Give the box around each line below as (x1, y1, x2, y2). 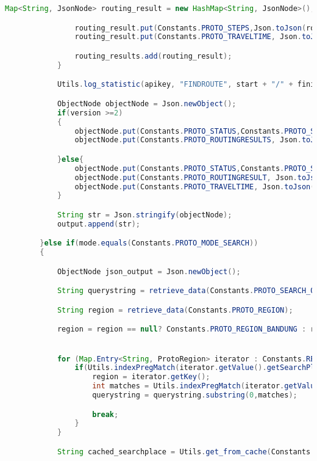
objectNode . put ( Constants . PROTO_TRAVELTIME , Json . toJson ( (74, 182, 315, 191)
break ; (92, 410, 119, 419)
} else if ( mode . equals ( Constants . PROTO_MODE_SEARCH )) (40, 239, 258, 248)
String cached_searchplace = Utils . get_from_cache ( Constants (57, 447, 311, 456)
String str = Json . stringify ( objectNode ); (57, 210, 232, 219)
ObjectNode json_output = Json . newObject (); (57, 267, 241, 276)
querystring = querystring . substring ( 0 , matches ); (92, 391, 297, 400)
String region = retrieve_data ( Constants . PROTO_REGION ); (57, 305, 293, 314)
